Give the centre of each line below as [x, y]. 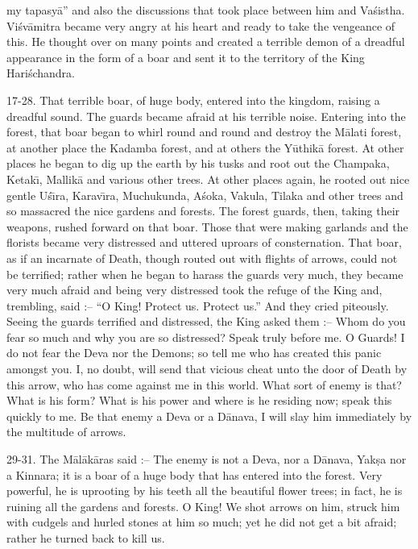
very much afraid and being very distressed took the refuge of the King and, [195, 290]
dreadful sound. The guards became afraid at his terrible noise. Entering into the [206, 116]
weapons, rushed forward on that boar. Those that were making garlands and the [207, 226]
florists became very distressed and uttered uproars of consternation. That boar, [204, 242]
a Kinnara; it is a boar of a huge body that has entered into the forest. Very [195, 474]
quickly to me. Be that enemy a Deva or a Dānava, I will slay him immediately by [209, 416]
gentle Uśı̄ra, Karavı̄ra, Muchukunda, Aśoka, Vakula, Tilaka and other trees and [205, 195]
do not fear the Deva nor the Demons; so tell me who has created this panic [194, 353]
